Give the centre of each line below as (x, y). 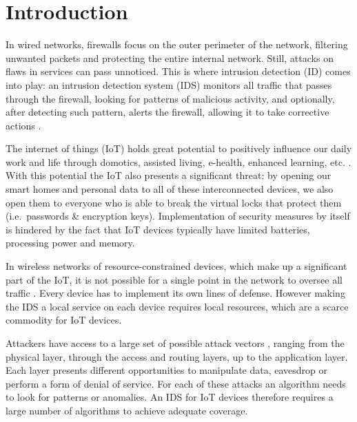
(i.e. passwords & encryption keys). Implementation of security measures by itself (178, 216)
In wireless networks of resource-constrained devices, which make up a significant (176, 266)
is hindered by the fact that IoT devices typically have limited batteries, (158, 229)
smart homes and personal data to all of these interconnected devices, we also (170, 189)
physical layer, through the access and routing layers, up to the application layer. (177, 356)
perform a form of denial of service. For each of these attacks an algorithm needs (176, 383)
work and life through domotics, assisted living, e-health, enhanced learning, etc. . (178, 161)
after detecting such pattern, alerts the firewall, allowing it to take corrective (167, 112)
